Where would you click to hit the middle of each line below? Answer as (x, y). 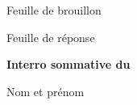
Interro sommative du (68, 64)
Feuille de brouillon (54, 10)
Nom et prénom (46, 91)
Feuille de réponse (51, 37)
